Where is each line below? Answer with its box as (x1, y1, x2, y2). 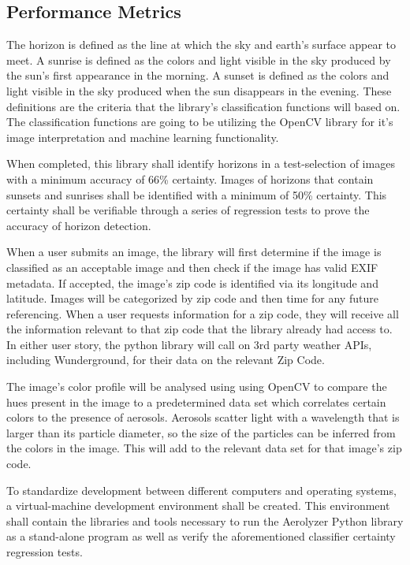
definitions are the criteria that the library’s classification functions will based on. (6, 98, 401, 114)
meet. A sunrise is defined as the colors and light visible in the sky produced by (6, 51, 391, 68)
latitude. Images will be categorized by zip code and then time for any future (6, 290, 378, 307)
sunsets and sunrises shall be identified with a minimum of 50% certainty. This (6, 186, 387, 203)
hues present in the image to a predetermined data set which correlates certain (6, 393, 386, 410)
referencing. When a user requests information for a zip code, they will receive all (6, 305, 399, 322)
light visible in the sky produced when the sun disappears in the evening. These (6, 82, 392, 99)
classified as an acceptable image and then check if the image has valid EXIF (6, 258, 378, 275)
